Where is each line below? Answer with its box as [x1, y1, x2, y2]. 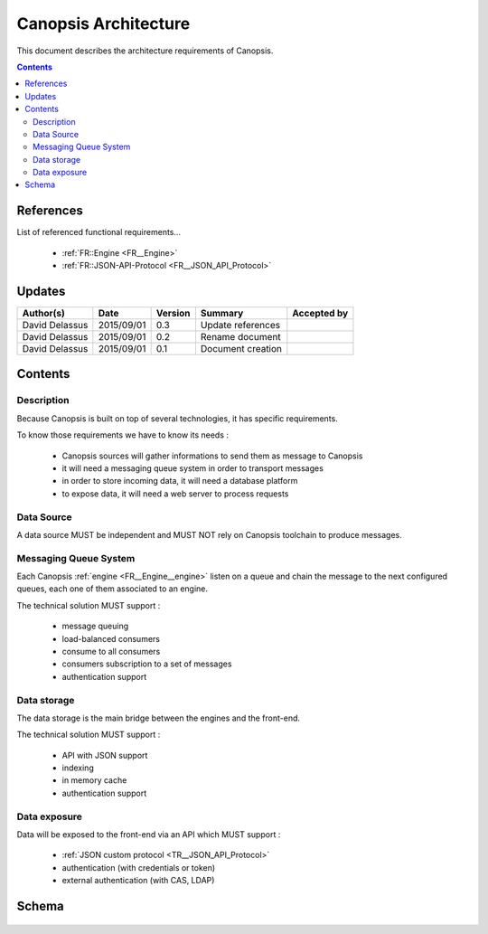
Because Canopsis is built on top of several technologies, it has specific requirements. [16, 412, 338, 424]
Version [155, 307, 191, 320]
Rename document [200, 331, 281, 344]
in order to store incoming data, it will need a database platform [61, 476, 298, 486]
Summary [200, 307, 244, 320]
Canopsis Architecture [16, 14, 191, 33]
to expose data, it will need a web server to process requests [61, 488, 289, 499]
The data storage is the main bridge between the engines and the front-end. [16, 712, 301, 723]
